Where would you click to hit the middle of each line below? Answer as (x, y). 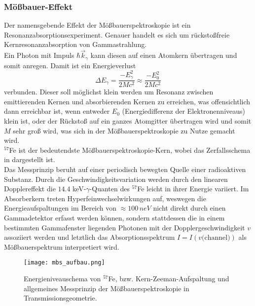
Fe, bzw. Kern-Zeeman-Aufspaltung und (169, 278)
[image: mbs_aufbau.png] (64, 263)
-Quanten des (109, 189)
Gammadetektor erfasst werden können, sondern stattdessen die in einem (114, 217)
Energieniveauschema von (62, 278)
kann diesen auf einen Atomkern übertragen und (164, 55)
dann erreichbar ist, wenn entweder (57, 111)
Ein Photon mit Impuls (39, 55)
